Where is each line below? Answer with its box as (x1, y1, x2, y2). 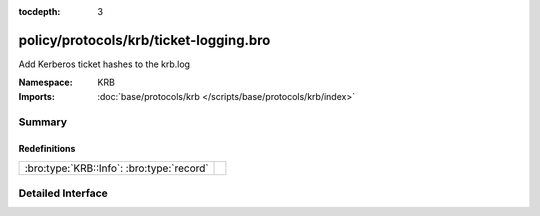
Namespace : (18, 76, 74, 89)
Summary (18, 115, 68, 129)
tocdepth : (18, 6, 61, 17)
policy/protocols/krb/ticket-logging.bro (18, 31, 271, 49)
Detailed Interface (18, 186, 109, 200)
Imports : (18, 90, 55, 102)
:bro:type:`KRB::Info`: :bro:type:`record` (24, 161, 209, 175)
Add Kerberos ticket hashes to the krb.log (18, 58, 190, 70)
